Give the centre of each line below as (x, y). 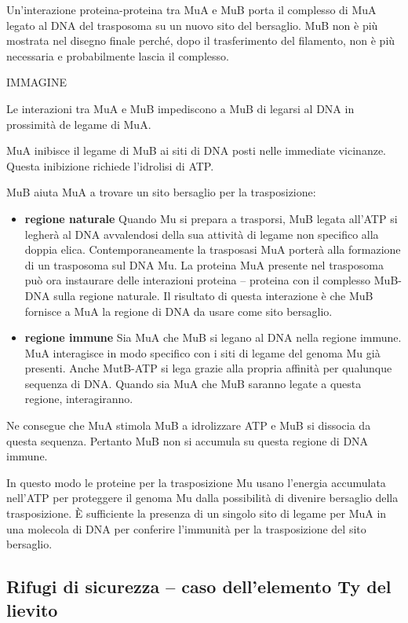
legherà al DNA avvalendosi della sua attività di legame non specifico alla (202, 234)
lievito (32, 609)
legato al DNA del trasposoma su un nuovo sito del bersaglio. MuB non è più (192, 25)
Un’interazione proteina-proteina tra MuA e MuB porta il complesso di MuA (191, 9)
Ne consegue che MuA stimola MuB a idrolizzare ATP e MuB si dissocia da (189, 425)
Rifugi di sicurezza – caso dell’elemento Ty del (199, 586)
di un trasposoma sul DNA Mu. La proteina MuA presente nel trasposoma (204, 264)
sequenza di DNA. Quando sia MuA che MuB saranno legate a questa (193, 383)
